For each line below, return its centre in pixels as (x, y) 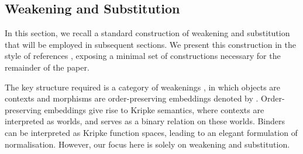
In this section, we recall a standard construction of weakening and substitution (147, 33)
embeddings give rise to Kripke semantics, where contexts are (154, 109)
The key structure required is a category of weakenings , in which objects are (143, 87)
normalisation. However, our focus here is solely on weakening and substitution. (147, 144)
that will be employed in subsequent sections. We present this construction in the (150, 44)
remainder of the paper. (47, 67)
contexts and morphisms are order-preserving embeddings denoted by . (132, 98)
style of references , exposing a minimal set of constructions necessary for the (143, 56)
